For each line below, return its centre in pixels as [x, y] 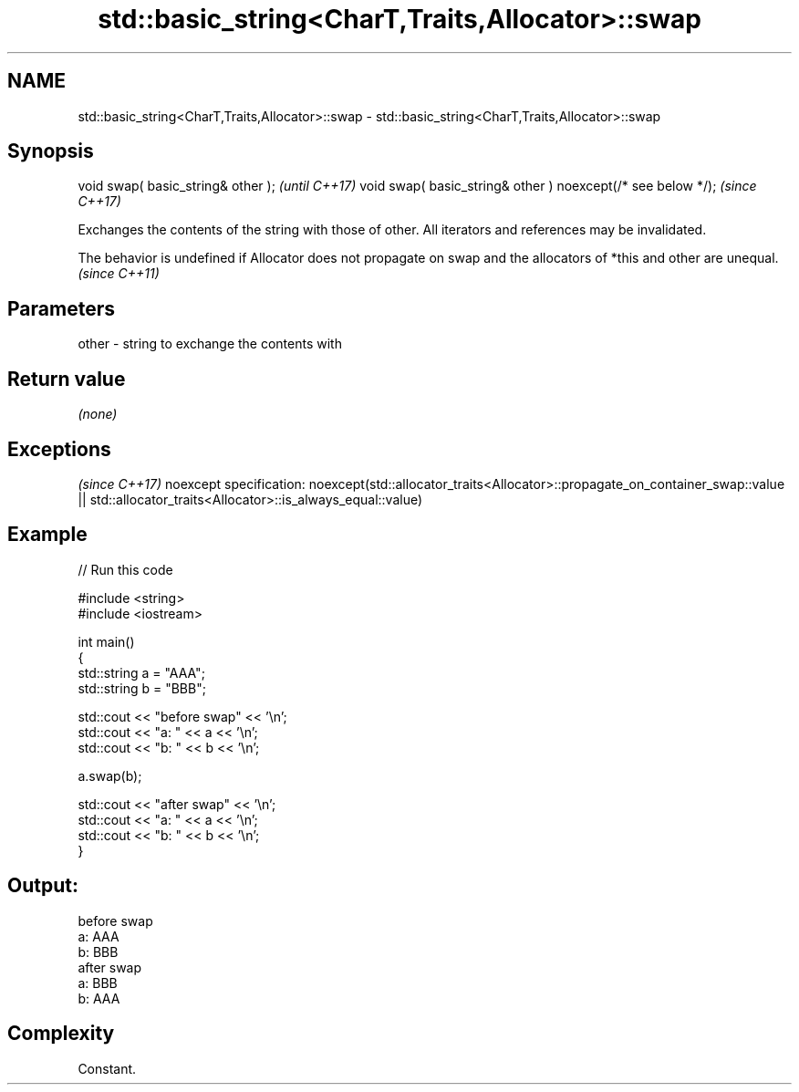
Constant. [107, 1068]
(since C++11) [119, 274]
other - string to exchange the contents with [210, 344]
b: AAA [99, 998]
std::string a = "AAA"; [141, 672]
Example [47, 535]
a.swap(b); [110, 775]
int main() [106, 641]
